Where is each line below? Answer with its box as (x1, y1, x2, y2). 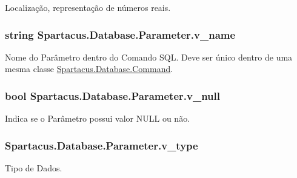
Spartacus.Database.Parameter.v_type (5, 137, 198, 153)
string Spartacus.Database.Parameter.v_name (5, 27, 236, 42)
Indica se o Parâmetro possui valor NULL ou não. (5, 112, 190, 125)
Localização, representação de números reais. (5, 1, 171, 13)
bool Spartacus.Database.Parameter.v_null (5, 88, 220, 103)
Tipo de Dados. (5, 162, 62, 174)
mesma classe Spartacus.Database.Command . (5, 62, 173, 75)
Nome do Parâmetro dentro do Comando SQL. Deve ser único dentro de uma (5, 50, 293, 63)
